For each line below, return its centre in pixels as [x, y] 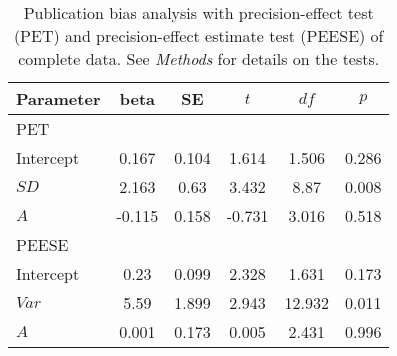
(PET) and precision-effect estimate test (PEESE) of [198, 35]
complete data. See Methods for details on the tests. [199, 58]
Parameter [58, 98]
